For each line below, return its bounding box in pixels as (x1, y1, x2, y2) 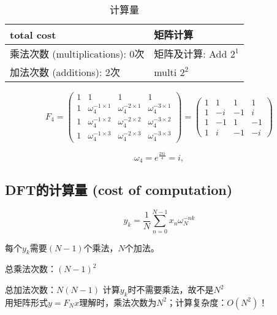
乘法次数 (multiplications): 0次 (10, 47, 145, 61)
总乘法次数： (5, 262, 56, 275)
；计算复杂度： (167, 295, 227, 308)
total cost (10, 27, 56, 42)
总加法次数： (5, 283, 56, 296)
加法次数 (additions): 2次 (10, 65, 120, 79)
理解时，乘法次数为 (79, 295, 157, 308)
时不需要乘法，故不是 (127, 283, 214, 296)
